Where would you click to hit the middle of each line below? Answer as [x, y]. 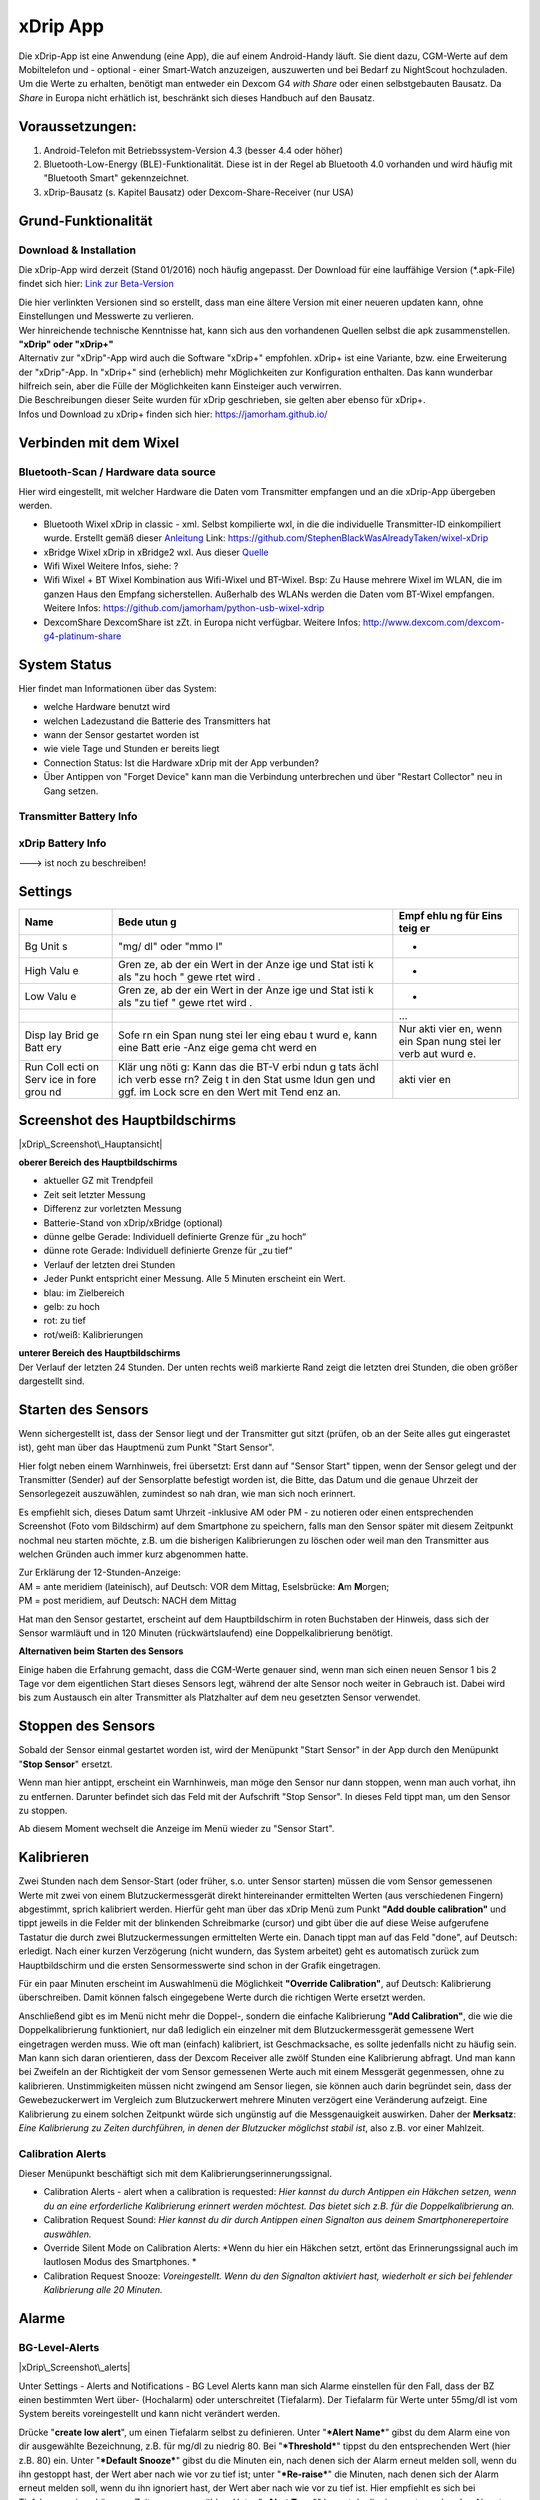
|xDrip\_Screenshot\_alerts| [74, 2367]
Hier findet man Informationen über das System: [117, 688]
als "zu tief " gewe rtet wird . [185, 1003]
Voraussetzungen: [77, 126]
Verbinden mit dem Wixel [99, 442]
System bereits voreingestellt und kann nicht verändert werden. [149, 2414]
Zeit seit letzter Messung [94, 1194]
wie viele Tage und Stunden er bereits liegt [131, 749]
